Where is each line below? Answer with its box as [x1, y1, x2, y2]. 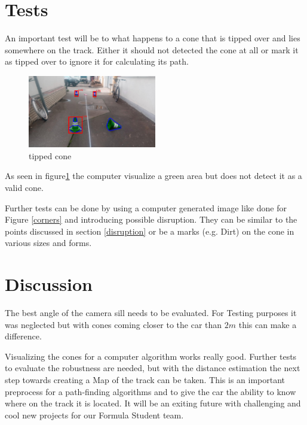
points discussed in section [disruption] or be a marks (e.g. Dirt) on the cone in [5, 224, 294, 237]
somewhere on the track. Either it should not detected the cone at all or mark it [5, 43, 299, 56]
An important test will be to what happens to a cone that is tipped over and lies [5, 32, 300, 44]
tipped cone [29, 149, 72, 162]
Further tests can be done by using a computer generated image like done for [5, 201, 287, 214]
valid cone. [5, 181, 44, 193]
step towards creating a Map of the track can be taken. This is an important [5, 374, 285, 386]
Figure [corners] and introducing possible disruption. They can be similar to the [5, 213, 297, 226]
